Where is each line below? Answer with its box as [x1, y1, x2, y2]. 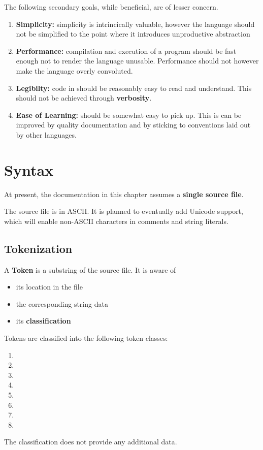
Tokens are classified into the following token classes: [4, 333, 168, 343]
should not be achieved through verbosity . [16, 92, 152, 103]
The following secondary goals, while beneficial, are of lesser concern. [4, 2, 218, 12]
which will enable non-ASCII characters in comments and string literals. [4, 215, 228, 226]
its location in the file [16, 281, 83, 292]
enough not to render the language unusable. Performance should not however [16, 55, 259, 66]
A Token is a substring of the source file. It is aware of [4, 264, 176, 275]
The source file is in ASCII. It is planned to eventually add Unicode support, [4, 206, 243, 216]
